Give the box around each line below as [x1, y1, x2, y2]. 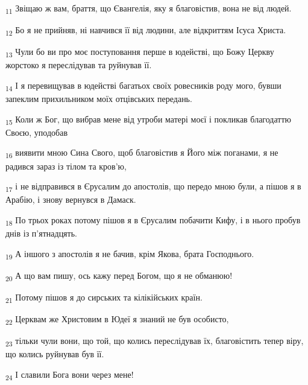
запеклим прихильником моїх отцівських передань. [5, 92, 192, 105]
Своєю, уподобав [5, 126, 68, 138]
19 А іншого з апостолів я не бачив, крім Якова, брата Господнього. [5, 247, 254, 261]
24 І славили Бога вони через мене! [5, 367, 134, 382]
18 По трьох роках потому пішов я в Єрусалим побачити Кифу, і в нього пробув [5, 213, 301, 227]
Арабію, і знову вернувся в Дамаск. [5, 193, 136, 206]
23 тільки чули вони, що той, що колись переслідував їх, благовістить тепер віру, [5, 334, 304, 348]
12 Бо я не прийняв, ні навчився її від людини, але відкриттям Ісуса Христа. [5, 24, 286, 37]
